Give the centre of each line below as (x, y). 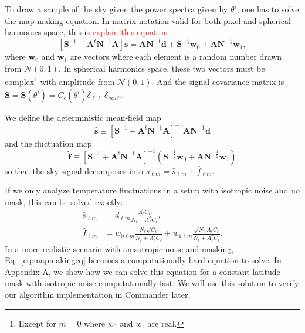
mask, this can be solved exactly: (64, 201)
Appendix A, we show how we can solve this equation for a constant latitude (143, 271)
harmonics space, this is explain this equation (87, 32)
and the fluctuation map (48, 143)
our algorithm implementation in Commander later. (98, 294)
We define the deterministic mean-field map (83, 117)
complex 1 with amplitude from (60, 81)
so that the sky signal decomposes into (74, 170)
